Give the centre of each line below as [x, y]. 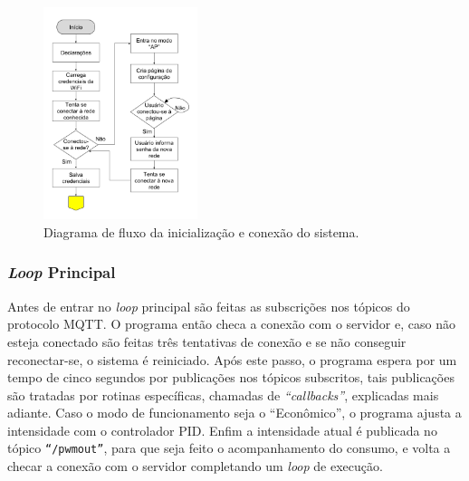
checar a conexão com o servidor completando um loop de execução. [195, 466]
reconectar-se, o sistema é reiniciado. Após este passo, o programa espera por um [232, 359]
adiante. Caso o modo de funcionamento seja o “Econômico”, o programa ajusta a [234, 413]
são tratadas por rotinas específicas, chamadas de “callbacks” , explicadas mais [223, 394]
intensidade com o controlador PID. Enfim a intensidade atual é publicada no [222, 430]
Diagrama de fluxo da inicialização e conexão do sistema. [201, 231]
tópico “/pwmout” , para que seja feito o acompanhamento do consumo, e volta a [229, 448]
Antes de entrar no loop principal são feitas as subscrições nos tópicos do [209, 306]
